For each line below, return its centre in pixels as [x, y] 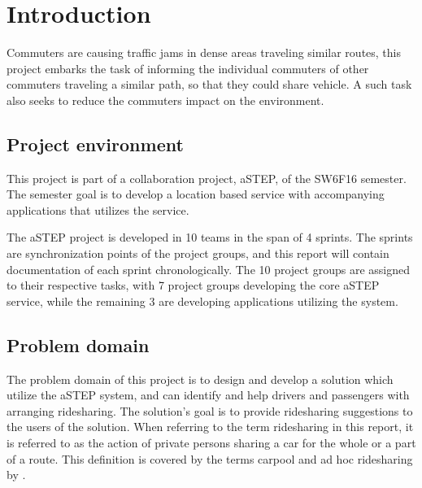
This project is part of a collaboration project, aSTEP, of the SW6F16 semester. [207, 178]
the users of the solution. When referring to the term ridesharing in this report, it [210, 427]
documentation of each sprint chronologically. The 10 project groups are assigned [208, 269]
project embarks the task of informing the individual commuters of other [188, 68]
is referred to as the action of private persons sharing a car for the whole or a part [211, 443]
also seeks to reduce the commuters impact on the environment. [165, 100]
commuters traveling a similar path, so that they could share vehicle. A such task [209, 84]
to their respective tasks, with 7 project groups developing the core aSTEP [193, 285]
